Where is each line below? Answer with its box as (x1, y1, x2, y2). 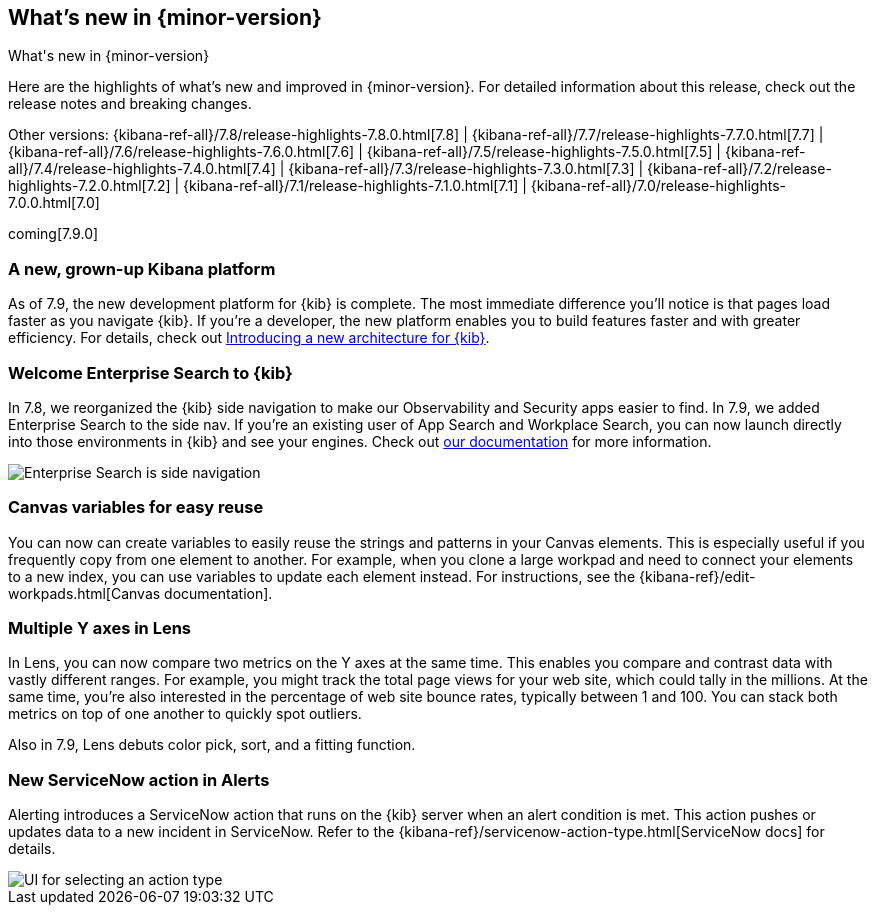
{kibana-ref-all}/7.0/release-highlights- (530, 177, 786, 195)
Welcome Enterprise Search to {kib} (8, 362, 293, 383)
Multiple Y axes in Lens (8, 618, 191, 639)
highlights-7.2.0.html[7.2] (8, 177, 171, 195)
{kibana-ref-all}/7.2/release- (647, 160, 832, 178)
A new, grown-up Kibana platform (8, 258, 276, 279)
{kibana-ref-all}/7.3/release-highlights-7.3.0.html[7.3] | (288, 160, 644, 178)
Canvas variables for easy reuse (8, 497, 264, 518)
